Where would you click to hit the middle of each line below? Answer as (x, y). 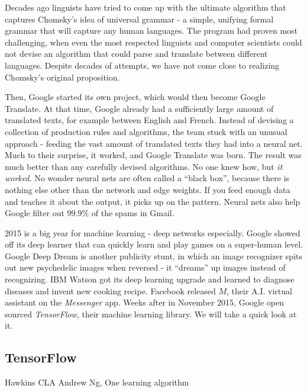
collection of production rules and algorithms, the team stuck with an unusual (146, 131)
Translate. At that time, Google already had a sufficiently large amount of (139, 108)
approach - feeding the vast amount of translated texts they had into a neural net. (154, 143)
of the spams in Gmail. (133, 213)
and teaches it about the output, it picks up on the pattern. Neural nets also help (153, 201)
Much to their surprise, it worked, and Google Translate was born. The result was (153, 155)
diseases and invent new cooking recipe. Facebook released (110, 290)
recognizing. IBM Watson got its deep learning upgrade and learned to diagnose (150, 279)
